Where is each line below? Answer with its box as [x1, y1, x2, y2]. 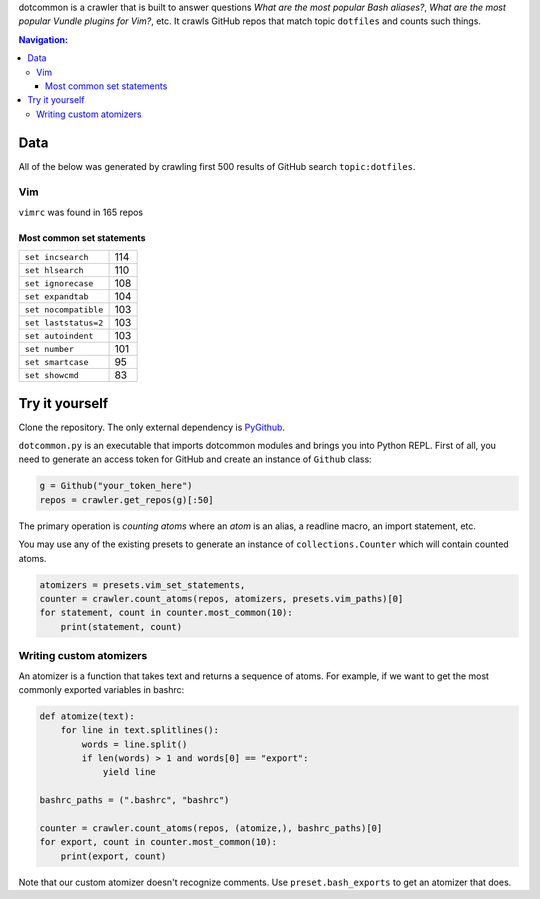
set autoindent [24, 330, 94, 341]
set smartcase [24, 356, 89, 367]
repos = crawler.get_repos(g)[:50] [39, 494, 214, 505]
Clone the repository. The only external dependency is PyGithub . [18, 421, 285, 433]
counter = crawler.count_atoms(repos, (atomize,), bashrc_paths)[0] [39, 823, 383, 834]
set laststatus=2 [24, 317, 104, 328]
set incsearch [24, 251, 89, 262]
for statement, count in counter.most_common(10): [39, 607, 294, 619]
